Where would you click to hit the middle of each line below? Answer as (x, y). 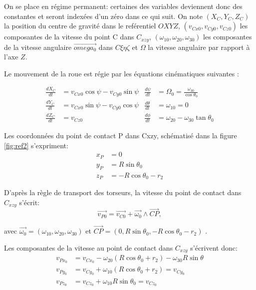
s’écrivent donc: (214, 247)
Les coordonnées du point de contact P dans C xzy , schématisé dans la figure (121, 136)
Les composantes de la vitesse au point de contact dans (89, 247)
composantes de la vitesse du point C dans (69, 37)
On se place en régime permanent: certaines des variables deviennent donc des (123, 6)
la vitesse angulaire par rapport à (199, 47)
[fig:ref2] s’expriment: (36, 145)
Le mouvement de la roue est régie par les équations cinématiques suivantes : (122, 73)
